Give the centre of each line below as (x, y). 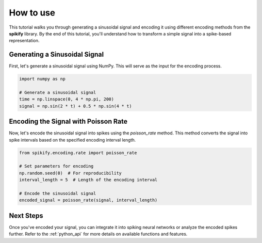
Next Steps (26, 216)
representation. (24, 41)
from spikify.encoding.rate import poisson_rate (78, 153)
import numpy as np (42, 79)
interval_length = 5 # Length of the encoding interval (88, 180)
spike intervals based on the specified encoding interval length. (72, 140)
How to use (32, 13)
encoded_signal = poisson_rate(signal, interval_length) (88, 200)
